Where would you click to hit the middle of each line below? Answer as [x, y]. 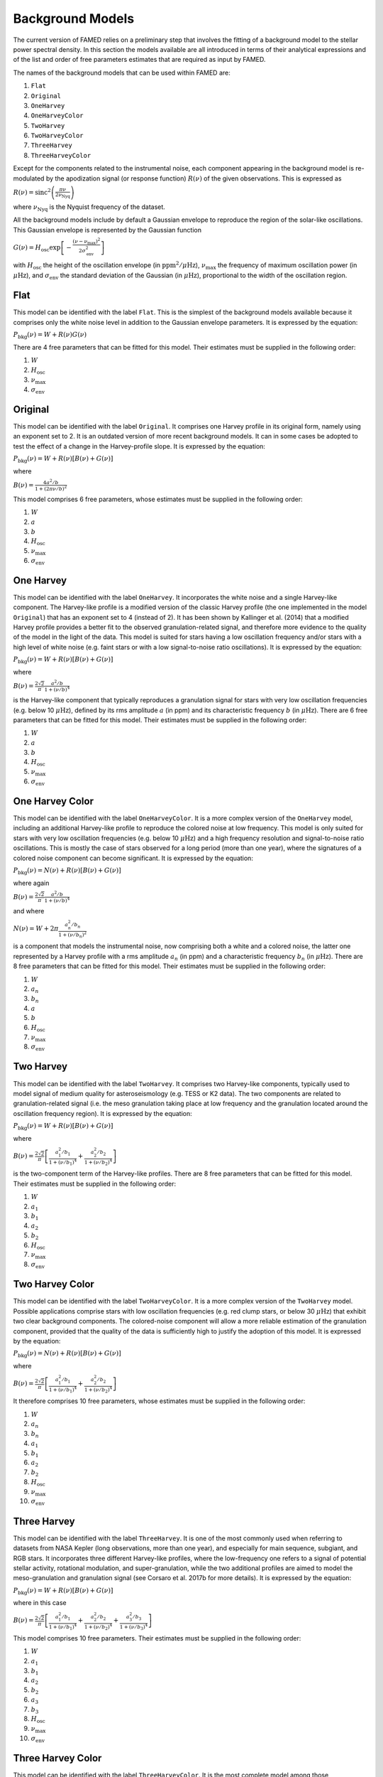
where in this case [40, 1603]
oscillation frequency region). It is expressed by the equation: [103, 1113]
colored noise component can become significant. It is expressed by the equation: [133, 858]
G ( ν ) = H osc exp [37, 248]
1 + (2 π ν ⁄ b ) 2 [51, 488]
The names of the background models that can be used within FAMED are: [122, 73]
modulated [29, 178]
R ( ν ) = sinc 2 [32, 192]
